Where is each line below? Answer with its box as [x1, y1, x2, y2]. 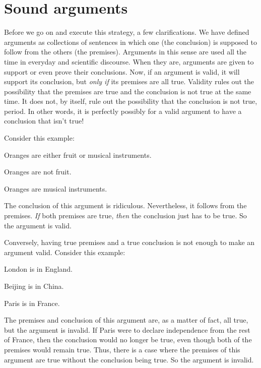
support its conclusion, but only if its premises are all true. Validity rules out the [4, 76, 254, 87]
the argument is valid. [4, 220, 72, 230]
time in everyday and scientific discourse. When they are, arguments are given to [4, 56, 254, 67]
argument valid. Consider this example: [4, 247, 125, 257]
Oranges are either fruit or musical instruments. [4, 149, 152, 160]
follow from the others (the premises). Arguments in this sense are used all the [4, 46, 247, 57]
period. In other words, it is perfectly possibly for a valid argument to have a [4, 105, 242, 116]
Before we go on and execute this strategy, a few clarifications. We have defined [4, 27, 249, 37]
